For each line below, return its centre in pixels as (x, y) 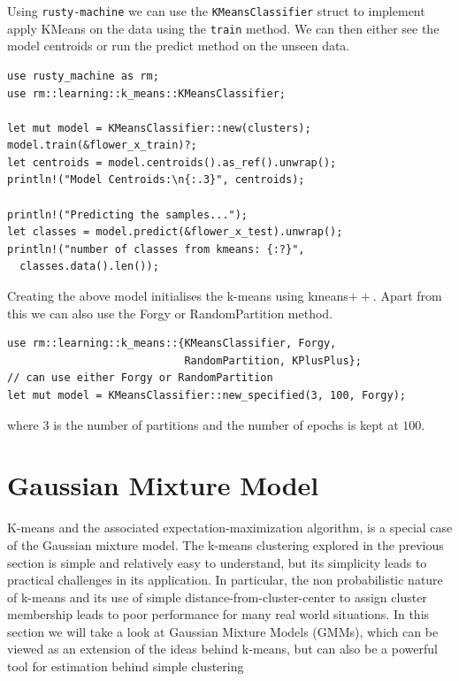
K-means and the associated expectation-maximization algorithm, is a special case (230, 528)
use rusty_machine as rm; (83, 76)
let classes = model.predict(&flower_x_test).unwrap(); (175, 232)
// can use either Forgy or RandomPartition (140, 378)
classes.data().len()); (89, 267)
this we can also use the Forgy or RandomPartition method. (170, 313)
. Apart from (407, 296)
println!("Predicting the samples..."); (128, 214)
